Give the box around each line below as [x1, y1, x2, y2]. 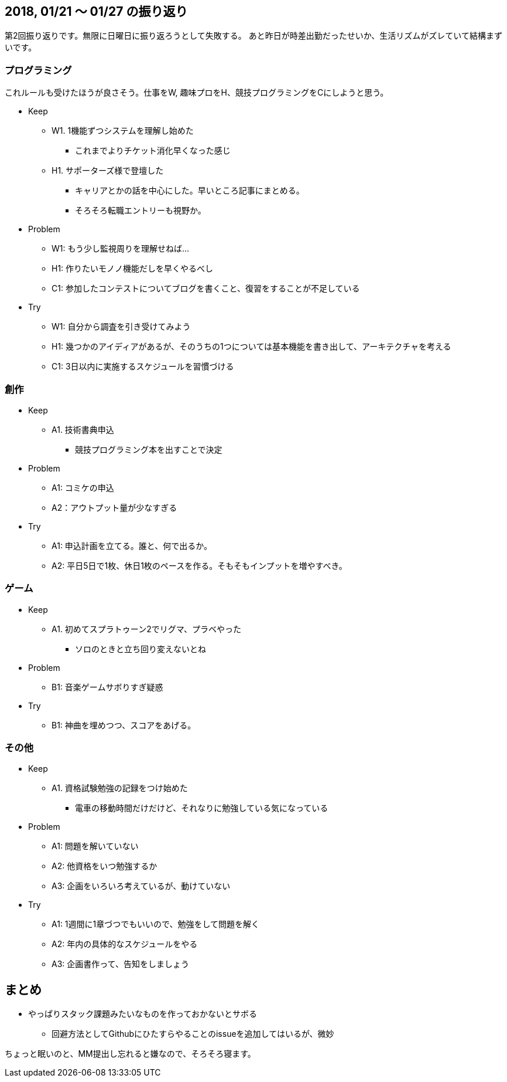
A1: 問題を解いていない [52, 841, 139, 852]
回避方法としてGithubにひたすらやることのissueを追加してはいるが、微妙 [52, 1029, 334, 1039]
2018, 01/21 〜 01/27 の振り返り [5, 4, 188, 19]
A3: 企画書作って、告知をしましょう [52, 959, 189, 969]
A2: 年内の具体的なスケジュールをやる [52, 939, 198, 949]
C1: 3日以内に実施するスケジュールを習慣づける [52, 361, 234, 372]
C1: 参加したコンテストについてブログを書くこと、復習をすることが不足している [52, 283, 360, 294]
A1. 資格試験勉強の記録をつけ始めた [52, 783, 188, 793]
